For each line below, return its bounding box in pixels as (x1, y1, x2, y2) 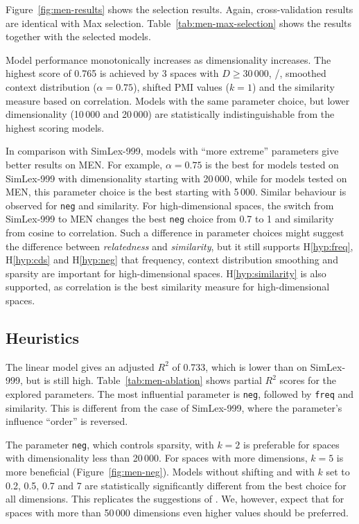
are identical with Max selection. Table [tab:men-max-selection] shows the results (6, 15, 352, 30)
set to (326, 464, 350, 479)
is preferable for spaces (243, 437, 340, 451)
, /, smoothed (268, 66, 326, 80)
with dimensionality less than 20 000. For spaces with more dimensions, (6, 451, 308, 465)
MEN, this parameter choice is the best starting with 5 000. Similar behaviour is (6, 184, 347, 199)
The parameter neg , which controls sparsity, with (6, 437, 214, 451)
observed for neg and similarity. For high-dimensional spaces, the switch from (6, 198, 334, 212)
